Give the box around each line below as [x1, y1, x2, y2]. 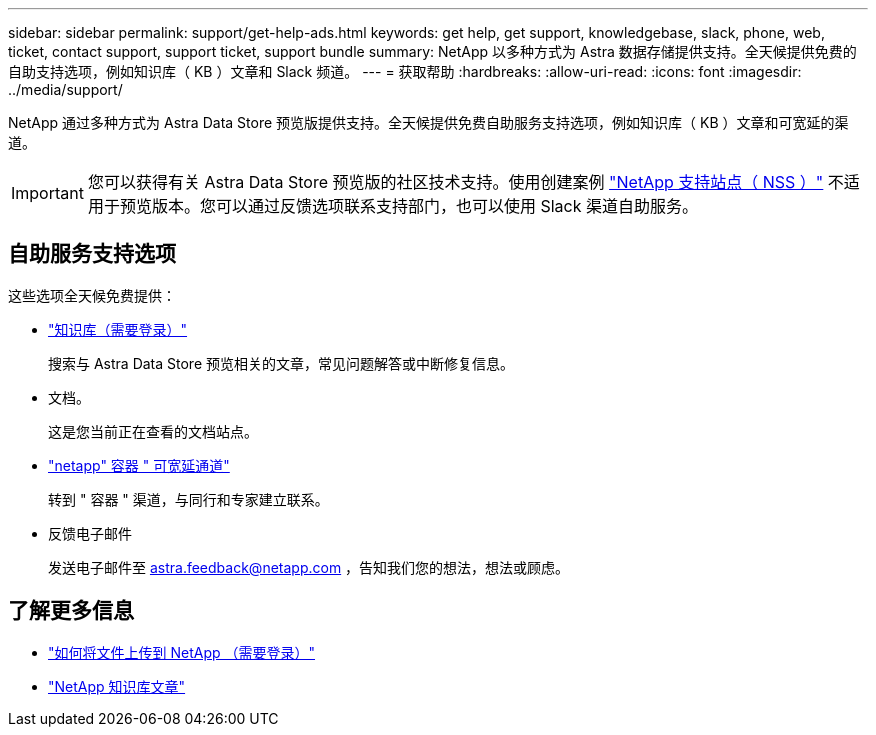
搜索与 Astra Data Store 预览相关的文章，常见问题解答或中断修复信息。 [48, 354, 515, 372]
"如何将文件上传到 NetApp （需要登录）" [48, 643, 316, 661]
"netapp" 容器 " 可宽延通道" [48, 456, 230, 474]
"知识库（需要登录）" [48, 320, 188, 338]
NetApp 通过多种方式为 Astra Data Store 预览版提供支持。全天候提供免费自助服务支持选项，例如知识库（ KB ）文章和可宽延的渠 [8, 114, 849, 131]
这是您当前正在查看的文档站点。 [48, 422, 258, 440]
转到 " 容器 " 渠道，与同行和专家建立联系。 [48, 490, 329, 508]
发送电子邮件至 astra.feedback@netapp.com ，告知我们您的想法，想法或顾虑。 [48, 558, 570, 576]
